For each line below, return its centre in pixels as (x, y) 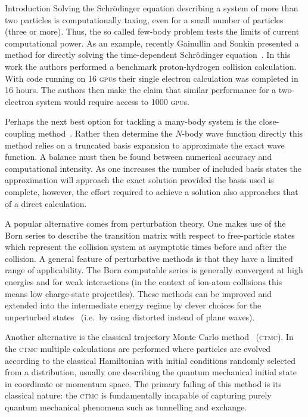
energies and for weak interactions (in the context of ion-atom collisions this (144, 282)
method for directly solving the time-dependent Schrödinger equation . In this (148, 55)
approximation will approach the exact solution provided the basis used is (139, 180)
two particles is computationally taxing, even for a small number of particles (144, 19)
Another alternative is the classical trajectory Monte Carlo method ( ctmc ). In (149, 337)
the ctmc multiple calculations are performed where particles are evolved (138, 349)
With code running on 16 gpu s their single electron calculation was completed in (152, 78)
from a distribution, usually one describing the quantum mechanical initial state (151, 372)
